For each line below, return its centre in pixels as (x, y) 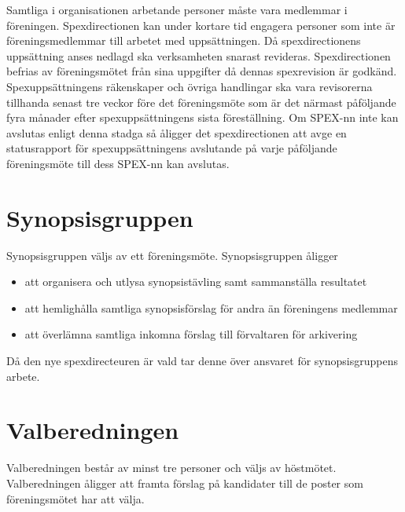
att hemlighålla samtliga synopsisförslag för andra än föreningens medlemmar (211, 307)
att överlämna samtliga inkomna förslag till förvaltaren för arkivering (191, 334)
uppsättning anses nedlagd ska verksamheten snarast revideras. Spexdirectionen (199, 55)
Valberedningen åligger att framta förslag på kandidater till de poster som (185, 483)
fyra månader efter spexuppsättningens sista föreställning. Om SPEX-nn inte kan (202, 117)
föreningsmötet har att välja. (75, 498)
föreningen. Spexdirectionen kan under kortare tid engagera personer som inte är (201, 25)
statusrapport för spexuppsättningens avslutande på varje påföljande (172, 148)
